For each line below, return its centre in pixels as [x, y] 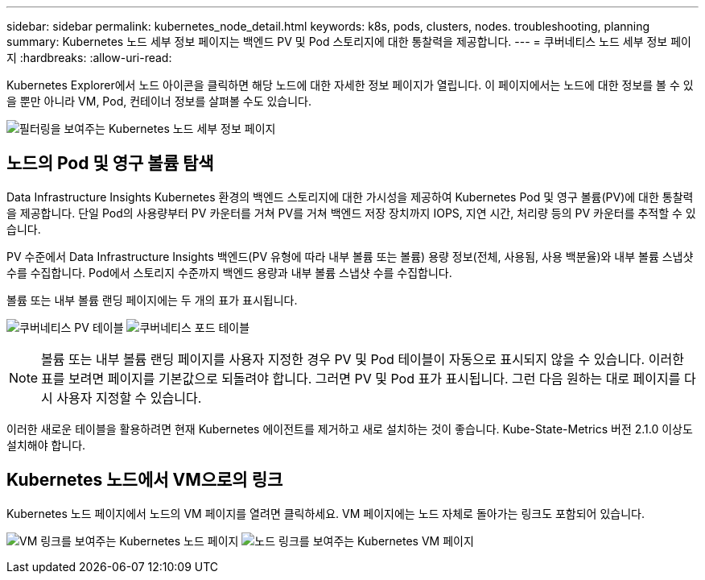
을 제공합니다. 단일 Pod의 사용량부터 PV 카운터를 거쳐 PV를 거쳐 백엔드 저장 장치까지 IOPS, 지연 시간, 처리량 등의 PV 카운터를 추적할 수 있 [351, 213]
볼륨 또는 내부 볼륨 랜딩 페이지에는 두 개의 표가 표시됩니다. [152, 300]
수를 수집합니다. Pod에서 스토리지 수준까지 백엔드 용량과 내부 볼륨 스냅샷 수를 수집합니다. [229, 272]
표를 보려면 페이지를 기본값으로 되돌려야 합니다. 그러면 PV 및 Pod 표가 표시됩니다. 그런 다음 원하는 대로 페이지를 [361, 378]
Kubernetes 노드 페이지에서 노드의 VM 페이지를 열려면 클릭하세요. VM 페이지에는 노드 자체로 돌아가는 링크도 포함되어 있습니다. [326, 513]
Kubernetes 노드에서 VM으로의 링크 [145, 480]
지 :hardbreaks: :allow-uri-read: [89, 58]
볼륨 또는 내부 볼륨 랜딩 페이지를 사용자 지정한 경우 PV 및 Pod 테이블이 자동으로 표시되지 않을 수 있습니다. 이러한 [363, 359]
